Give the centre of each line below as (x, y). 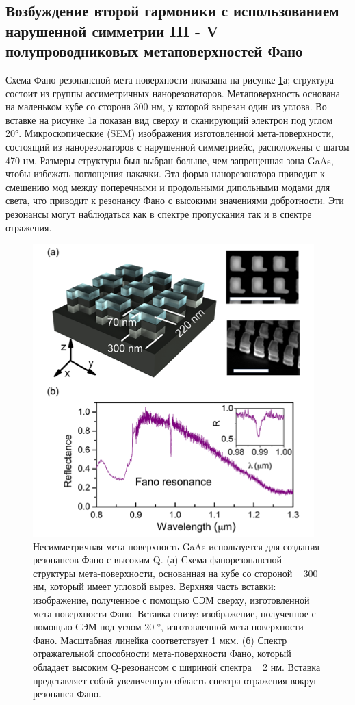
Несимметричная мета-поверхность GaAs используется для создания (176, 546)
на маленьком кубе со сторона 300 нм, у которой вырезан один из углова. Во (166, 106)
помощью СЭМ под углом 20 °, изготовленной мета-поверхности (168, 627)
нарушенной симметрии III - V (112, 30)
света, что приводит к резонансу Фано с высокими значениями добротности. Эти (175, 200)
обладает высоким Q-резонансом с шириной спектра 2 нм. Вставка (177, 667)
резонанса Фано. (67, 694)
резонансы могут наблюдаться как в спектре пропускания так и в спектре (159, 213)
